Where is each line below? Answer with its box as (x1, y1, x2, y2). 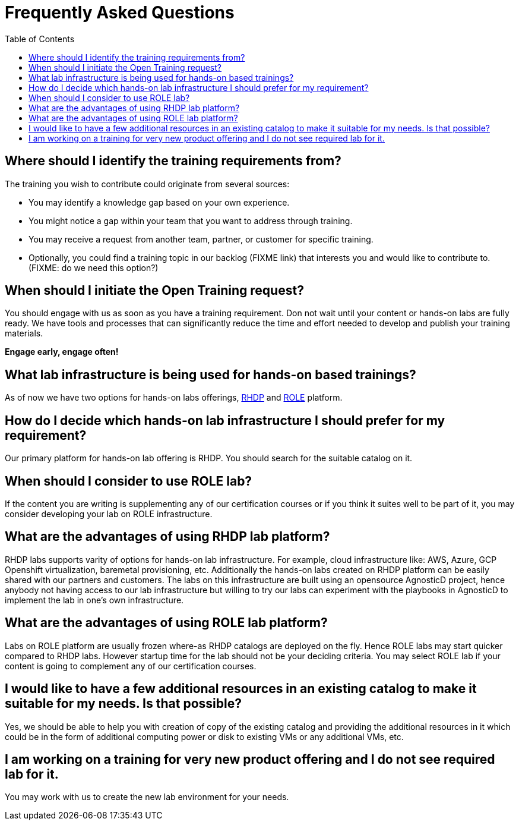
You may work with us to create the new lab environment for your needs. (5, 792, 289, 802)
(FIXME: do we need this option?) (29, 262, 159, 273)
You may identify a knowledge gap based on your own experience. (29, 197, 290, 207)
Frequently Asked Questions (5, 2, 235, 23)
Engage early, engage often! (5, 347, 119, 357)
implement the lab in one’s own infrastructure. (5, 594, 184, 605)
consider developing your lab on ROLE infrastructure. (5, 508, 213, 519)
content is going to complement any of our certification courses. (5, 660, 257, 671)
